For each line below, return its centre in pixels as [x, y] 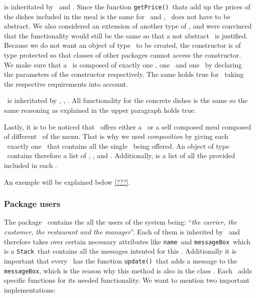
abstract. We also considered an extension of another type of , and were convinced [128, 26]
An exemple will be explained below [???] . [67, 182]
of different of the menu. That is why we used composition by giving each [116, 136]
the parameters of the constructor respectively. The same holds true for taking [124, 74]
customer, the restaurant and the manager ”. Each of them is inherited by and [122, 231]
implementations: [30, 289]
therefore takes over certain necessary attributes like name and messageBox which [127, 241]
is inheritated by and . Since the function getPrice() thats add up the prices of [127, 6]
